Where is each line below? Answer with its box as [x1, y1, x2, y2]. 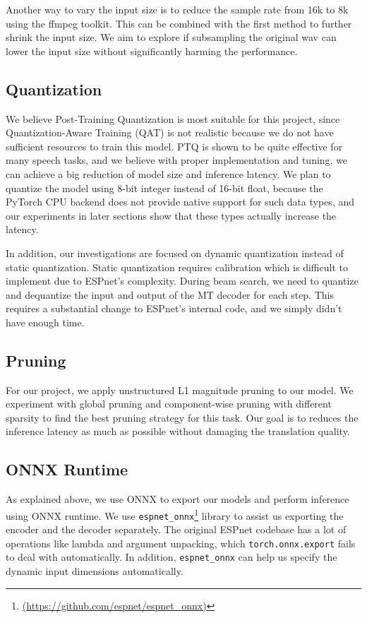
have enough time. [6, 314, 85, 329]
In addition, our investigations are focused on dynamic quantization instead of [6, 245, 344, 260]
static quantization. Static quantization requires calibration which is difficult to [6, 259, 348, 274]
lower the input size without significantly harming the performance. [6, 43, 298, 58]
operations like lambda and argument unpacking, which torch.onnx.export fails [6, 535, 356, 550]
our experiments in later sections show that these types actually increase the [6, 208, 337, 222]
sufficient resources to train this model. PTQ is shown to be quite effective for [6, 138, 343, 153]
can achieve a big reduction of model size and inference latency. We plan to [6, 166, 331, 181]
